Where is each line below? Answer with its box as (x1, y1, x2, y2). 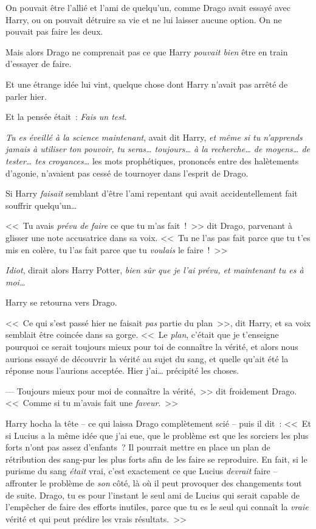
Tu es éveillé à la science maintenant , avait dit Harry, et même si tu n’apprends (5, 130, 303, 143)
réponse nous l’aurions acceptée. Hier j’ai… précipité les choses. (5, 364, 239, 377)
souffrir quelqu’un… (5, 198, 77, 211)
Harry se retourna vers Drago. (5, 296, 117, 309)
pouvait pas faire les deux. (5, 25, 103, 38)
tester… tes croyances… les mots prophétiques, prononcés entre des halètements (5, 154, 299, 167)
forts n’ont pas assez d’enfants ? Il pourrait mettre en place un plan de (5, 441, 270, 454)
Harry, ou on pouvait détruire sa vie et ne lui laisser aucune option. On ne (5, 13, 282, 26)
